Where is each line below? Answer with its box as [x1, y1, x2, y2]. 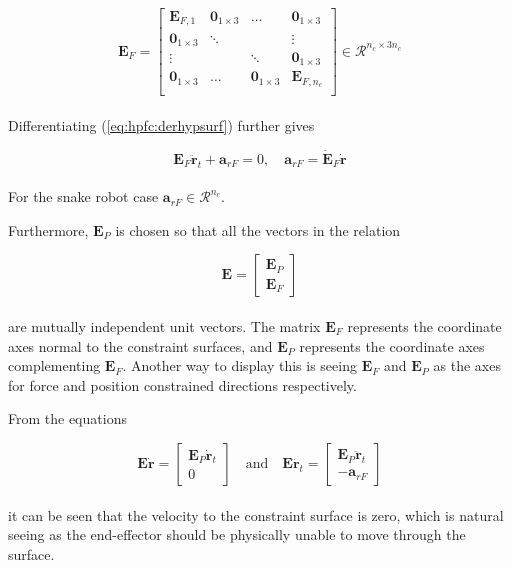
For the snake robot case [8, 186, 159, 207]
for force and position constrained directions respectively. [8, 374, 357, 395]
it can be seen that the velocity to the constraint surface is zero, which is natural [8, 504, 504, 525]
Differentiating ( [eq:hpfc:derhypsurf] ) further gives [8, 114, 315, 135]
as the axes [433, 355, 501, 376]
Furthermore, [8, 219, 89, 240]
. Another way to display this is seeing [122, 355, 357, 376]
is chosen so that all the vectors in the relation [115, 219, 401, 240]
